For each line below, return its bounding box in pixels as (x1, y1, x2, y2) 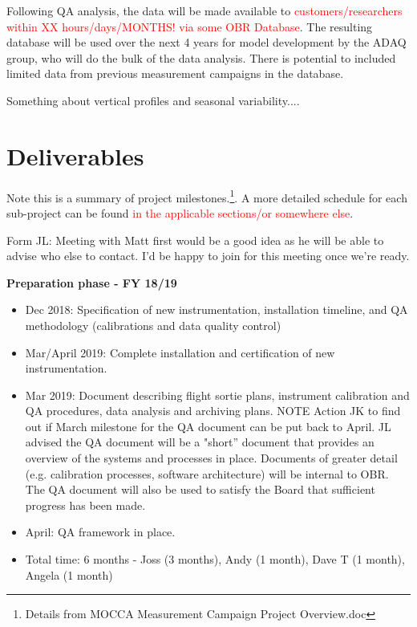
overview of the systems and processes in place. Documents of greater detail (25, 450, 398, 466)
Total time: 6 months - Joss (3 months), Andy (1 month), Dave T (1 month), (25, 551, 405, 568)
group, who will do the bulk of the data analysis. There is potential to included (6, 49, 396, 66)
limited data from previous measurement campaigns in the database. (6, 65, 344, 82)
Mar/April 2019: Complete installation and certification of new (25, 344, 335, 360)
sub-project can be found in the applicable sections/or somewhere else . (6, 204, 354, 221)
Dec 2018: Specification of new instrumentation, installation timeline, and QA (25, 301, 408, 318)
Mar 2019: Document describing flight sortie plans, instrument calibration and (25, 386, 410, 403)
